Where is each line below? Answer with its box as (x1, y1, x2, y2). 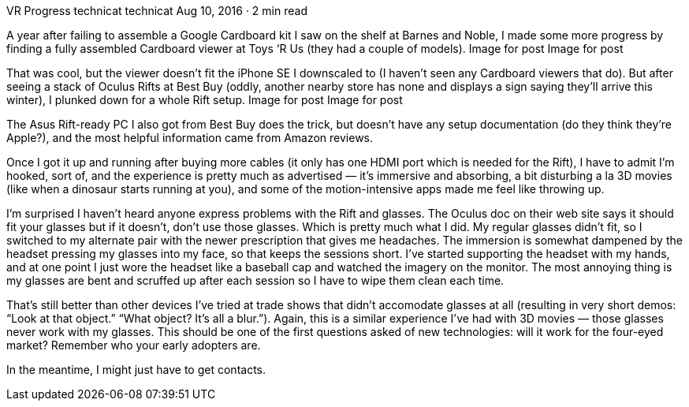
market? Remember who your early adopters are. (6, 338, 261, 352)
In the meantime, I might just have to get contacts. (6, 363, 266, 376)
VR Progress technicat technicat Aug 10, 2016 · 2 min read (6, 4, 307, 17)
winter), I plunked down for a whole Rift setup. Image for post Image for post (6, 93, 403, 106)
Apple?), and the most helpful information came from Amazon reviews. (6, 131, 374, 144)
